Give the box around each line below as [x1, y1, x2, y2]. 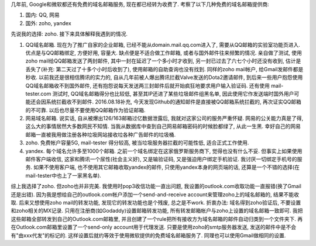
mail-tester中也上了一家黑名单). [25, 172, 102, 179]
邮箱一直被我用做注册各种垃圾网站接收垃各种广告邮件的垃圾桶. [25, 131, 176, 138]
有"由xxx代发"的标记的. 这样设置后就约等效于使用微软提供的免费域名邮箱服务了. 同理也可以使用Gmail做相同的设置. [11, 231, 286, 239]
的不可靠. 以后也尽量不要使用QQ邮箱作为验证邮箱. [25, 106, 146, 113]
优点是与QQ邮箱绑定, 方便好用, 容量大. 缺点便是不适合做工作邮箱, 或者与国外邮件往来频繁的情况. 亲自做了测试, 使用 [25, 49, 303, 56]
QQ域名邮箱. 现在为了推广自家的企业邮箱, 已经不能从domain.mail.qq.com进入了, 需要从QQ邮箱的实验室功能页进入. [25, 41, 301, 48]
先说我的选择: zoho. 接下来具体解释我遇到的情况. [11, 30, 128, 37]
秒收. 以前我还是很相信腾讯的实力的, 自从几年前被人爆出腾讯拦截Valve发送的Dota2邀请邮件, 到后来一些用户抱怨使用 [25, 74, 303, 81]
